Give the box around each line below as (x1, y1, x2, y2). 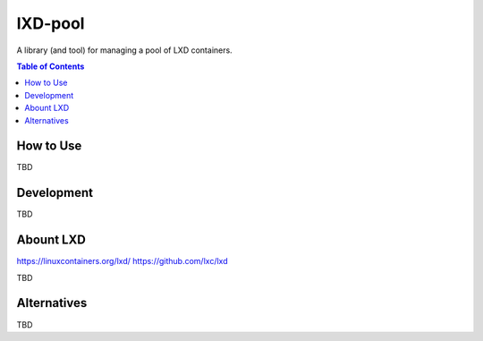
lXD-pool (16, 13, 85, 33)
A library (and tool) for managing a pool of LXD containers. (16, 45, 233, 55)
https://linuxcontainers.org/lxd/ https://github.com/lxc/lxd (16, 256, 228, 267)
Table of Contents (16, 61, 85, 72)
